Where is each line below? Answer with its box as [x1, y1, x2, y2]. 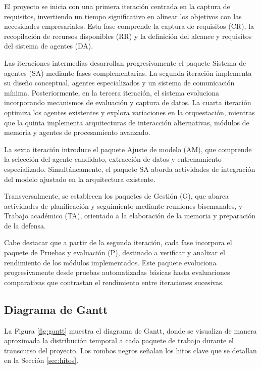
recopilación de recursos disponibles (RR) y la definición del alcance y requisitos [4, 30, 252, 41]
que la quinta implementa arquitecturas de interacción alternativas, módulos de [4, 117, 249, 127]
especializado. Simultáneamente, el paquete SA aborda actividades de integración [4, 163, 255, 174]
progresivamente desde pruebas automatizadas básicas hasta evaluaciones [4, 267, 230, 278]
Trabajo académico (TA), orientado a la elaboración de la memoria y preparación [4, 210, 256, 221]
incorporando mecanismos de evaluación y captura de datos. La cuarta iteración [4, 97, 251, 108]
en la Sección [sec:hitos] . [4, 355, 79, 365]
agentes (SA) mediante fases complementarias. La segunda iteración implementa [4, 67, 252, 78]
